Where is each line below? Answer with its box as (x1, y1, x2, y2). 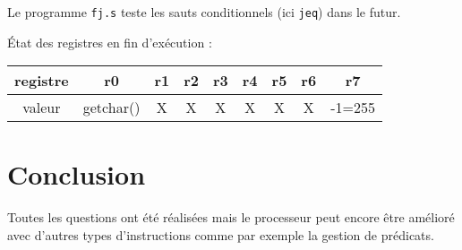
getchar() (82, 97, 141, 118)
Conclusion (7, 156, 146, 193)
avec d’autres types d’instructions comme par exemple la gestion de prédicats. (7, 225, 434, 244)
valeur (22, 97, 61, 118)
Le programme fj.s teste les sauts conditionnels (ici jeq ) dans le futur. (7, 3, 401, 21)
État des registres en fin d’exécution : (7, 32, 212, 51)
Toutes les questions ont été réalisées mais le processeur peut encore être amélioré (7, 208, 455, 227)
